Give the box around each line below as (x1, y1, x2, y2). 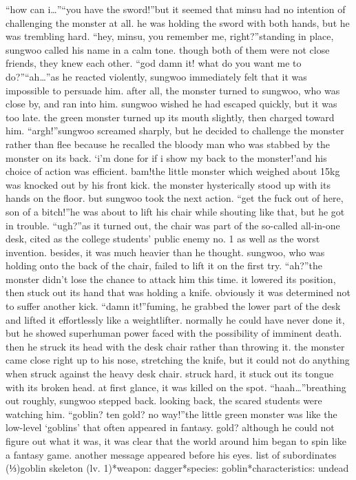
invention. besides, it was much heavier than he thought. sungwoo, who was (6, 244, 325, 259)
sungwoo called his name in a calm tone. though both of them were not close (6, 42, 330, 56)
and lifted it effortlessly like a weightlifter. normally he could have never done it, (6, 312, 345, 326)
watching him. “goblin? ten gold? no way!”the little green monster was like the (6, 406, 337, 421)
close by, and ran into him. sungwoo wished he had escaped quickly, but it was (6, 96, 337, 111)
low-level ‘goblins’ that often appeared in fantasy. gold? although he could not (6, 420, 335, 435)
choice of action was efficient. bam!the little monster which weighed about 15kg (6, 164, 340, 178)
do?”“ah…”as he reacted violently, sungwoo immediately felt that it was (6, 69, 307, 83)
